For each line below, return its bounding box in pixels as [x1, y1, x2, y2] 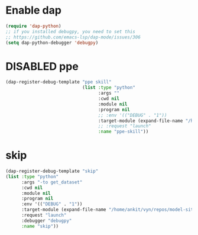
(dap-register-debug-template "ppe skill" [5, 79, 112, 85]
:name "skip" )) [21, 223, 59, 229]
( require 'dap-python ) [5, 23, 61, 29]
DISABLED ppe [5, 60, 79, 73]
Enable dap [5, 4, 61, 17]
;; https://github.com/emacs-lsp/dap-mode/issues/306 [5, 34, 141, 40]
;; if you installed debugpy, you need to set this [5, 28, 135, 34]
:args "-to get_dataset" [21, 179, 83, 185]
